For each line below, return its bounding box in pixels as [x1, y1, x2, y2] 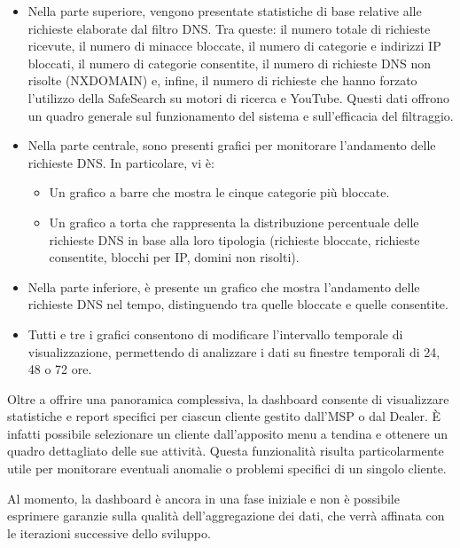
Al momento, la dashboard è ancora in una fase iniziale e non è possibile [7, 488, 400, 507]
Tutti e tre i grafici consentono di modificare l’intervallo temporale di [27, 324, 403, 343]
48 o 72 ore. [27, 360, 92, 378]
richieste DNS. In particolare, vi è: [27, 153, 214, 171]
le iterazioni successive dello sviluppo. [7, 523, 211, 542]
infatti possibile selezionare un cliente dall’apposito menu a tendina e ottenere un [7, 424, 448, 442]
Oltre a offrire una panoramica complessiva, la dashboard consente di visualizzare [7, 389, 449, 408]
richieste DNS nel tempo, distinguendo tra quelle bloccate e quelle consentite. [27, 295, 448, 314]
